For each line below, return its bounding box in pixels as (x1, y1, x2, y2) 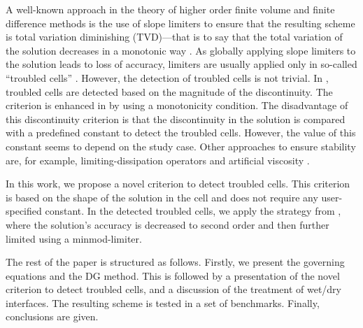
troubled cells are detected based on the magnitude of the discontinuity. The (6, 84, 333, 99)
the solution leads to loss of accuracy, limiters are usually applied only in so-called (6, 57, 357, 71)
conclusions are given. (6, 309, 99, 324)
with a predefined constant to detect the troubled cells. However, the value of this (6, 125, 356, 140)
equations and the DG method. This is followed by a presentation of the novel (6, 268, 340, 283)
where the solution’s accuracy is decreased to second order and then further (6, 217, 329, 231)
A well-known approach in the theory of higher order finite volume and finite (6, 2, 335, 16)
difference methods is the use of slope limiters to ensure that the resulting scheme (6, 15, 355, 30)
